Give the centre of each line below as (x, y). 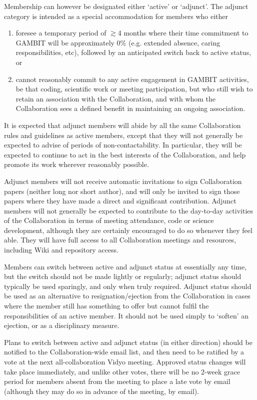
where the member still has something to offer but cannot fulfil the (106, 306)
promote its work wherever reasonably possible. (76, 164)
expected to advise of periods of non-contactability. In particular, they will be (123, 145)
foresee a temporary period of (61, 33)
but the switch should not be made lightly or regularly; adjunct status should (123, 276)
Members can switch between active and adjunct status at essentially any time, (125, 266)
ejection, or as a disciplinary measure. (62, 325)
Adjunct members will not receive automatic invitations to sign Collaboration (123, 181)
